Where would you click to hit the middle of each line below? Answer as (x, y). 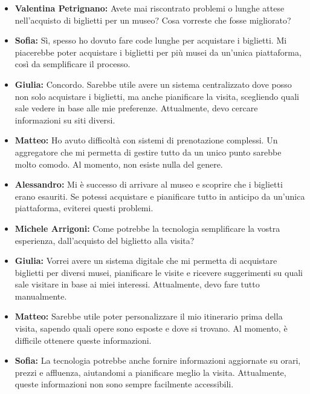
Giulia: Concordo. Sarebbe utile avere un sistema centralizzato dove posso (153, 84)
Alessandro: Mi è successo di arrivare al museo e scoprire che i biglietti (149, 184)
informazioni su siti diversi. (65, 120)
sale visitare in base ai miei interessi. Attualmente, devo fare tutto (137, 284)
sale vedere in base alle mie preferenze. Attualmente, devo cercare (136, 108)
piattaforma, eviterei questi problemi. (84, 208)
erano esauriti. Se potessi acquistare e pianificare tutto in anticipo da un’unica (160, 196)
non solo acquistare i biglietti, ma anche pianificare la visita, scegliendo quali (157, 96)
